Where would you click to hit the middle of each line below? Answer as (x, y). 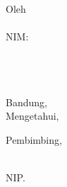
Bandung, (26, 102)
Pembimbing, (34, 139)
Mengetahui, (32, 116)
